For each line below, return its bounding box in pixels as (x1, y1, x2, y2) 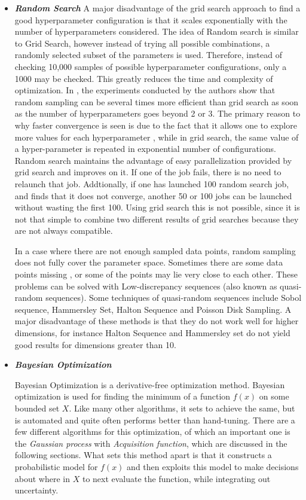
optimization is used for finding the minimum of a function (14, 390, 231, 403)
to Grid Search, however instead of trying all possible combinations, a (14, 36, 270, 49)
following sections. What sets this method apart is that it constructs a (14, 449, 272, 461)
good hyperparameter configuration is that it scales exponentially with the (14, 13, 287, 26)
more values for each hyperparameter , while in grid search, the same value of (14, 130, 299, 143)
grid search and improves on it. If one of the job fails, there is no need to (14, 166, 281, 178)
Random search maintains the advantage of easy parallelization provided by (14, 154, 292, 166)
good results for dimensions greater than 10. (14, 338, 176, 350)
